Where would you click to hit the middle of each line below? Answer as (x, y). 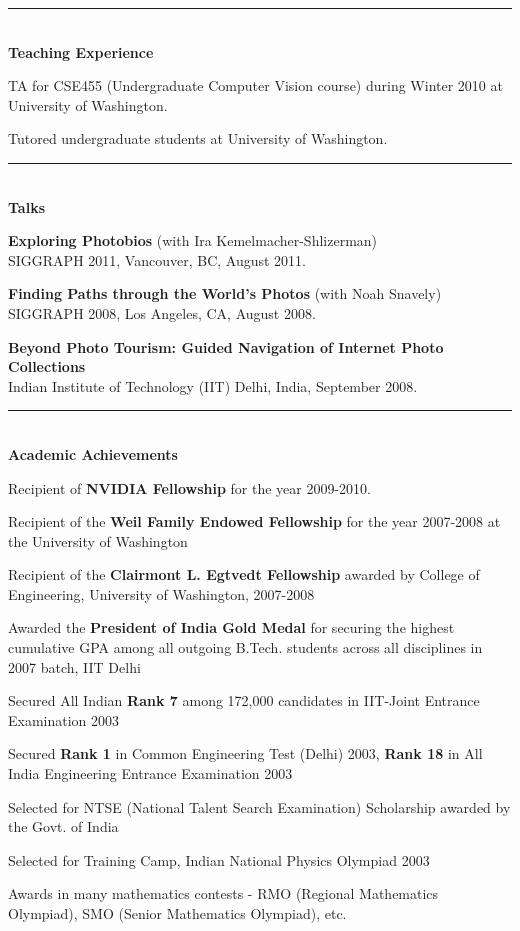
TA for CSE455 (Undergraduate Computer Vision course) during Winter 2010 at (255, 85)
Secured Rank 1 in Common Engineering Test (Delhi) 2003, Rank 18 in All (245, 753)
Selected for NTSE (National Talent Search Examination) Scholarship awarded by (259, 806)
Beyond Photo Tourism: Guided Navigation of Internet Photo (226, 346)
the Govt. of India (63, 826)
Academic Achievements (93, 453)
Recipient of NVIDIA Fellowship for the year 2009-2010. (189, 487)
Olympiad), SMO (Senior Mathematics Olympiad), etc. (177, 913)
